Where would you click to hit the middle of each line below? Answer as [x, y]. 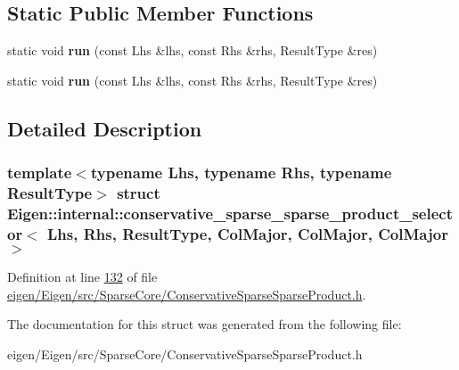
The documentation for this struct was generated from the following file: [205, 324]
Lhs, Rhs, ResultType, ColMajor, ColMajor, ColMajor [248, 233]
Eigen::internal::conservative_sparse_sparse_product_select [230, 213]
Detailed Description [105, 128]
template [40, 173]
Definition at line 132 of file [82, 277]
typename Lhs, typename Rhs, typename [241, 173]
